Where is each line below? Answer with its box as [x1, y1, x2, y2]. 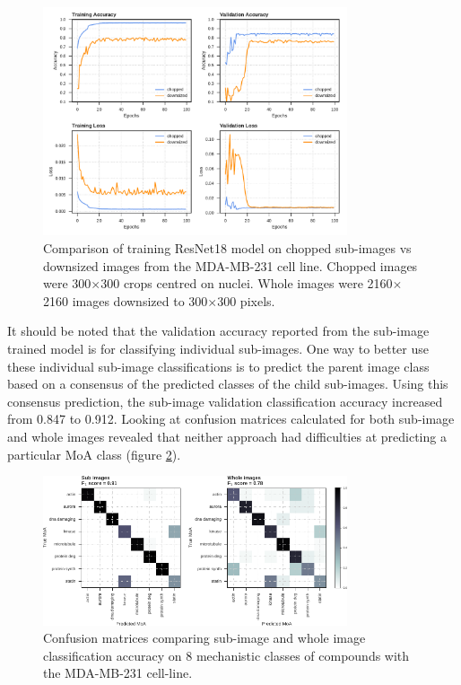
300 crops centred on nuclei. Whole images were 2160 [100, 274, 393, 293]
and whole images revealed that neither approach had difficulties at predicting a [7, 426, 447, 445]
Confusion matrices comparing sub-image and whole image [43, 628, 366, 647]
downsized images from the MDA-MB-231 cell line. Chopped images [43, 256, 418, 275]
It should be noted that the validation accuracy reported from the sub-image [7, 321, 430, 340]
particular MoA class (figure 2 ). [7, 444, 181, 463]
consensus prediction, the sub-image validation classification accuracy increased [7, 391, 443, 410]
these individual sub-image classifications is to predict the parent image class [7, 356, 430, 375]
